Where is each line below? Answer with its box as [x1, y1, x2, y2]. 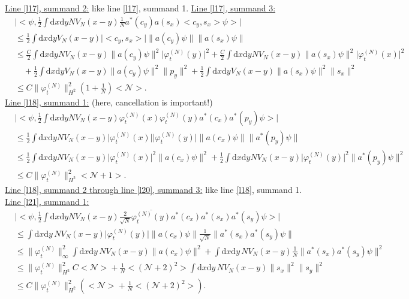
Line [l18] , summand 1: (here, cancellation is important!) [5, 96, 213, 108]
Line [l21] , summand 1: [5, 195, 89, 207]
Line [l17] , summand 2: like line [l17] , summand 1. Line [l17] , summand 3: [5, 2, 276, 14]
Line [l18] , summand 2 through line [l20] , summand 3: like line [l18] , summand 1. [5, 183, 302, 196]
